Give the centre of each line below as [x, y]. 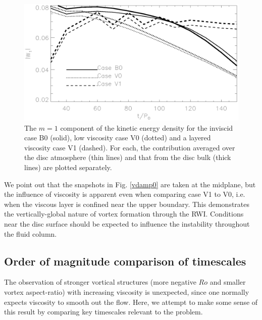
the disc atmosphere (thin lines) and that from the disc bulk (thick [128, 157]
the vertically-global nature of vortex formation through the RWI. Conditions [124, 214]
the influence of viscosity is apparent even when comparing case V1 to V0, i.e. [125, 194]
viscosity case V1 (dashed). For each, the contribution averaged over [130, 147]
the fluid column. [31, 233]
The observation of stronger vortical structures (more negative [100, 282]
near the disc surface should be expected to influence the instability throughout [127, 223]
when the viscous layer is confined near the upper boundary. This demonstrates [127, 204]
